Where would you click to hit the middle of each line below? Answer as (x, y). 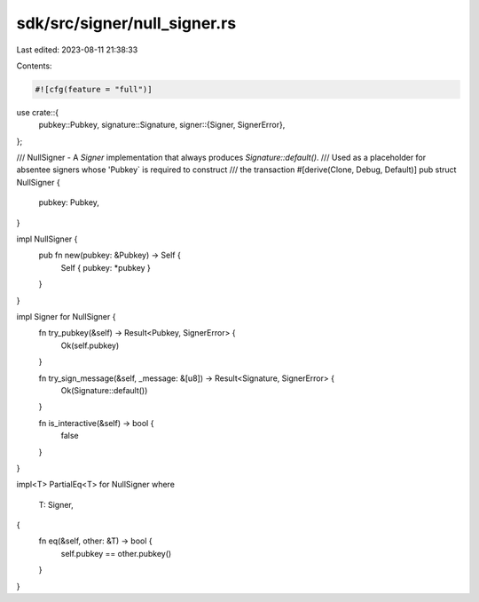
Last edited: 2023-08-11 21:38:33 (77, 50)
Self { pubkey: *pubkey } (106, 267)
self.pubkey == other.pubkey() (116, 553)
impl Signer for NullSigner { (66, 316)
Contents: (34, 66)
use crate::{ (38, 112)
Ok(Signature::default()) (104, 390)
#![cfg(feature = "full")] (94, 89)
